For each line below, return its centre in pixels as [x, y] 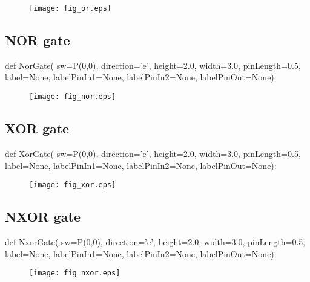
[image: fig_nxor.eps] [75, 273]
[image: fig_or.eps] [71, 8]
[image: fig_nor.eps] [73, 97]
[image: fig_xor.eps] [73, 185]
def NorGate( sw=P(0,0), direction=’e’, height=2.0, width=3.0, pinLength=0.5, [153, 65]
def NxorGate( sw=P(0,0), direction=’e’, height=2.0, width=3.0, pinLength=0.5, [155, 241]
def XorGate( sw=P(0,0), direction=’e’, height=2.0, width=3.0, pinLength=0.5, [153, 153]
